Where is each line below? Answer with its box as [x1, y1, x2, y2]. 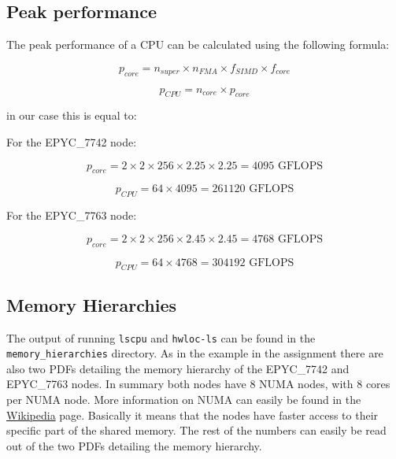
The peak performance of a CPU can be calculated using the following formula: [6, 36, 390, 53]
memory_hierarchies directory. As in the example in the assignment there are [6, 345, 383, 361]
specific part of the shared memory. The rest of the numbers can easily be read [6, 422, 387, 439]
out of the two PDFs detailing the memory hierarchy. [6, 437, 262, 453]
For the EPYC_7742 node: [6, 133, 137, 150]
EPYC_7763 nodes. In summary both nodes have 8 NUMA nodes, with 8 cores [6, 376, 390, 392]
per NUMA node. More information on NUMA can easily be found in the [6, 391, 361, 408]
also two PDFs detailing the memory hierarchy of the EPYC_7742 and [6, 360, 350, 376]
